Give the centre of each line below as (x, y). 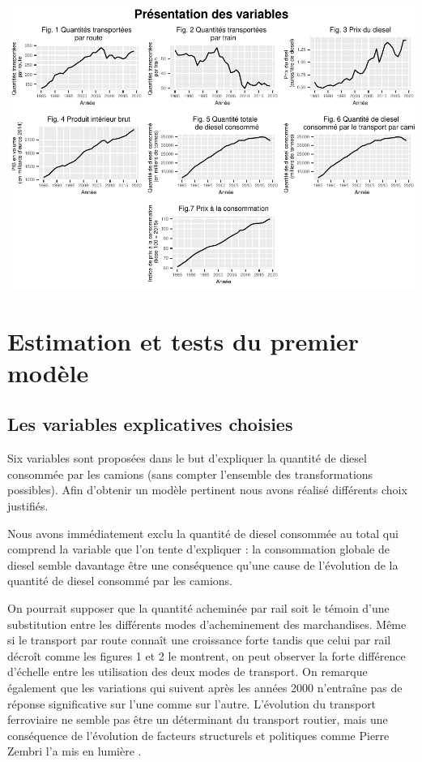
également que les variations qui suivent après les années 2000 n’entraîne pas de (205, 687)
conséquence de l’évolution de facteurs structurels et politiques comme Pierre (198, 735)
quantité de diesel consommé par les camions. (120, 581)
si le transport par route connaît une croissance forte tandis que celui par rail (199, 640)
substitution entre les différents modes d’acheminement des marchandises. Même (207, 624)
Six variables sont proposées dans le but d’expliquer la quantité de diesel (187, 458)
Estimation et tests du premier (183, 340)
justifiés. (28, 506)
